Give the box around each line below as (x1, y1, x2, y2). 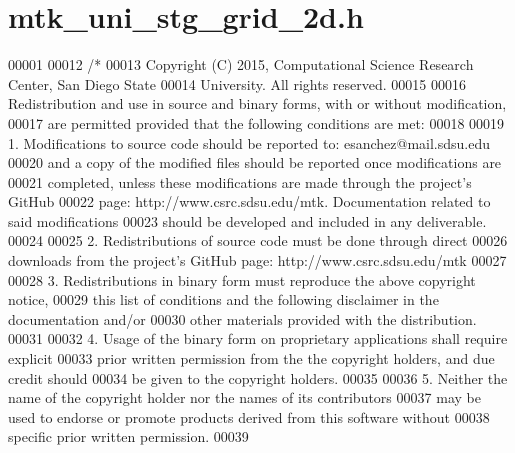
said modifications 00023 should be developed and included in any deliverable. (8, 210, 487, 231)
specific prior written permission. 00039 (8, 426, 249, 447)
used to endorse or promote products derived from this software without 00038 (8, 406, 490, 427)
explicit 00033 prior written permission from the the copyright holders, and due (8, 348, 495, 369)
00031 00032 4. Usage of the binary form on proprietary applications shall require (8, 328, 508, 349)
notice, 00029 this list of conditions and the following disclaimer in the (8, 289, 439, 310)
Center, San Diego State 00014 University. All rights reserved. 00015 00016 (8, 73, 466, 94)
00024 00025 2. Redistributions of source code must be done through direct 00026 (8, 230, 508, 251)
